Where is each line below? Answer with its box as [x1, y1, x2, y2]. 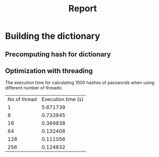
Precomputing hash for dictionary [5, 50, 111, 58]
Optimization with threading [5, 67, 93, 75]
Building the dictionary [5, 30, 100, 42]
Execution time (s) [41, 96, 84, 103]
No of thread [7, 96, 37, 103]
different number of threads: [5, 85, 63, 91]
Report [68, 3, 97, 14]
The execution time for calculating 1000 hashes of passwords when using [5, 79, 155, 86]
